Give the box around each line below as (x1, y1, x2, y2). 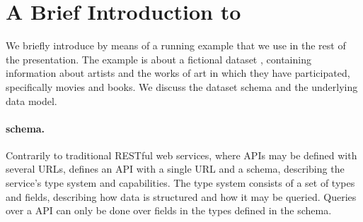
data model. (6, 93, 57, 108)
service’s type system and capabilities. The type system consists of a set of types (6, 175, 355, 190)
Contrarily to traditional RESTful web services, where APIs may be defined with (6, 147, 357, 162)
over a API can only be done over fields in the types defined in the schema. (6, 203, 332, 218)
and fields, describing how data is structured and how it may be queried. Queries (6, 189, 357, 204)
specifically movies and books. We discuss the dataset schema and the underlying (6, 79, 358, 94)
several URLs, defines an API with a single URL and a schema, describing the (6, 161, 345, 176)
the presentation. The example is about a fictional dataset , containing (6, 51, 311, 66)
